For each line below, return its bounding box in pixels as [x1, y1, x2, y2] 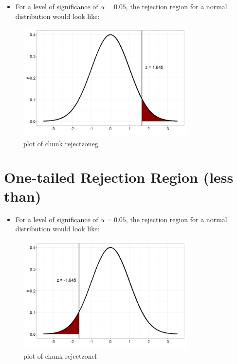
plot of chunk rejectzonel [23, 351, 97, 361]
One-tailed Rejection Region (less [4, 167, 234, 187]
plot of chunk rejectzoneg [23, 138, 98, 148]
